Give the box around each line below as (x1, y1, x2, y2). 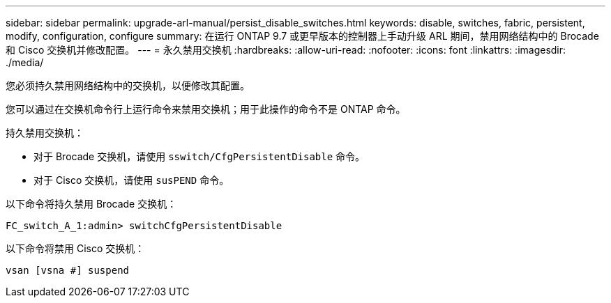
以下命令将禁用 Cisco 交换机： (6, 242, 145, 254)
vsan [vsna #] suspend (6, 265, 130, 276)
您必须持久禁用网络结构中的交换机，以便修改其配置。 (6, 79, 250, 91)
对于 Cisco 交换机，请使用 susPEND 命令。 (33, 174, 229, 186)
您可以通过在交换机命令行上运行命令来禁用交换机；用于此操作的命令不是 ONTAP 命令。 (6, 103, 406, 115)
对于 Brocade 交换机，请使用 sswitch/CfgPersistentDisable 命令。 (33, 150, 365, 162)
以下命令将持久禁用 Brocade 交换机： (6, 198, 177, 210)
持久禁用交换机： (6, 127, 84, 139)
